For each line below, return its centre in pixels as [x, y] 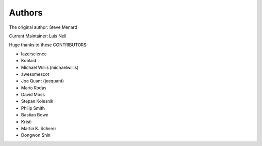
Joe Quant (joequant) [42, 81]
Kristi [26, 122]
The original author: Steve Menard [43, 27]
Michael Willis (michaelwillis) [50, 67]
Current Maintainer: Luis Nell [38, 36]
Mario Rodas [34, 88]
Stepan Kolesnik [37, 101]
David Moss [33, 95]
